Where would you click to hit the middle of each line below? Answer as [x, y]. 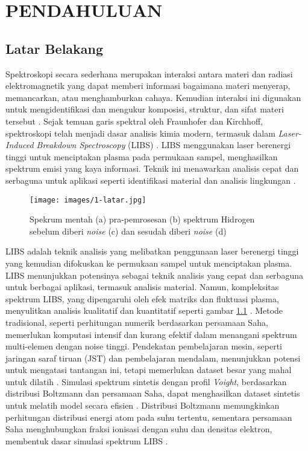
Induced [20, 145]
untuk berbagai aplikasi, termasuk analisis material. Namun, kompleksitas [142, 287]
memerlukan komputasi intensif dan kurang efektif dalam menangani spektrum [151, 334]
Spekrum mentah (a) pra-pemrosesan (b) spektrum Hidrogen [142, 219]
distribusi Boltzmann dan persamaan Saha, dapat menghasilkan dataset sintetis [153, 393]
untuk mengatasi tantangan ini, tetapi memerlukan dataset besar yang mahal [149, 370]
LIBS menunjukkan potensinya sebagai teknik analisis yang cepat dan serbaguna [154, 275]
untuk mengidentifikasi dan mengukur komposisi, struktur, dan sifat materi [145, 109]
